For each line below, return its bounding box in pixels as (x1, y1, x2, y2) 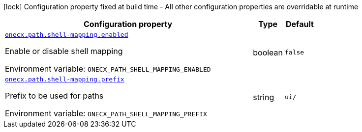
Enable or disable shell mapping (5, 46, 123, 56)
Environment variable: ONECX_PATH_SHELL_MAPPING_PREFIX (5, 108, 207, 118)
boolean (253, 47, 283, 57)
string (253, 92, 274, 102)
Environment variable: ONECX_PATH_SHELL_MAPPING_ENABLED (5, 64, 211, 74)
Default (286, 19, 314, 29)
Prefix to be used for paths (5, 91, 104, 101)
